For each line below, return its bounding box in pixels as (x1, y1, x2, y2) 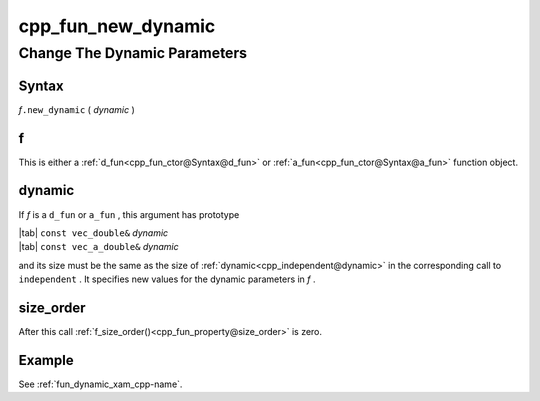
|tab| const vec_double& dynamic (18, 226, 169, 239)
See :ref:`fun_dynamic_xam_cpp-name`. (18, 378, 183, 390)
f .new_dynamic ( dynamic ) (18, 103, 135, 115)
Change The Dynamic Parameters (18, 44, 248, 62)
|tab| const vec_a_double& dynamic (18, 241, 179, 253)
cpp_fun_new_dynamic (18, 15, 216, 37)
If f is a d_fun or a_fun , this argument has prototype (18, 208, 240, 220)
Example (18, 351, 74, 369)
